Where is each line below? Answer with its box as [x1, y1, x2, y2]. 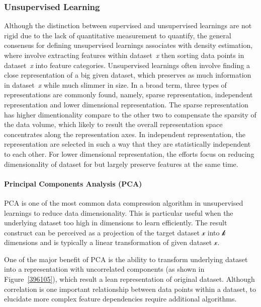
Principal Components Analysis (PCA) [4, 178, 142, 189]
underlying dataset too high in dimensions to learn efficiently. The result [4, 217, 227, 228]
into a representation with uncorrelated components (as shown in [4, 264, 205, 274]
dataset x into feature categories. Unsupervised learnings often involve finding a [4, 59, 250, 70]
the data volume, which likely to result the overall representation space [4, 119, 223, 130]
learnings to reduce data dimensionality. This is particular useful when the [4, 207, 233, 218]
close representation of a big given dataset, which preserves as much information [4, 70, 251, 80]
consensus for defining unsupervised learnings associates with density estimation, [4, 40, 253, 50]
